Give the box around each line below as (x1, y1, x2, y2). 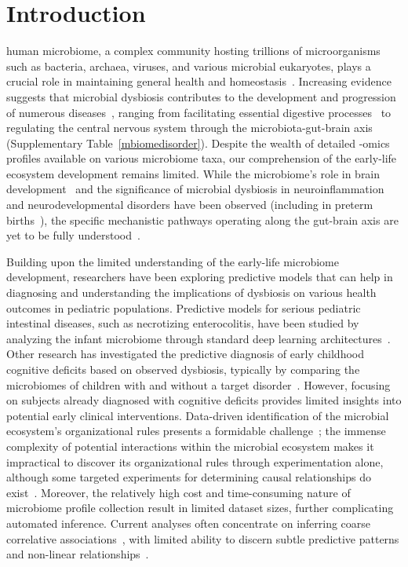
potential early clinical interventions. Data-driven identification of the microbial (6, 407, 389, 423)
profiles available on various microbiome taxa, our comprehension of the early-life (6, 150, 397, 166)
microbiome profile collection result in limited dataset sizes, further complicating (6, 499, 394, 516)
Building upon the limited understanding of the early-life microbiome (6, 253, 339, 269)
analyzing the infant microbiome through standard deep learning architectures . (6, 330, 391, 346)
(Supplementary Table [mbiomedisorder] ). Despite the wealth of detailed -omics (6, 134, 390, 151)
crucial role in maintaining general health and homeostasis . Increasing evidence (6, 73, 392, 90)
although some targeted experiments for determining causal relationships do (6, 469, 371, 485)
